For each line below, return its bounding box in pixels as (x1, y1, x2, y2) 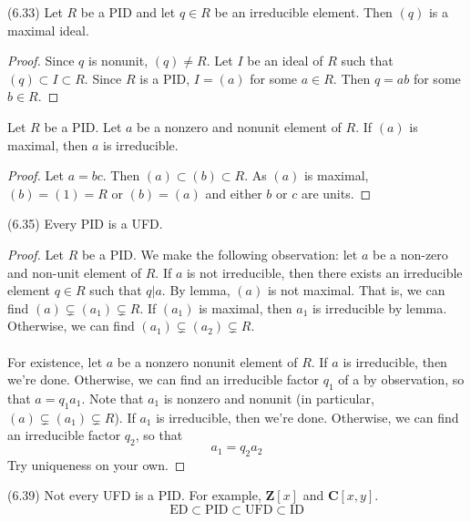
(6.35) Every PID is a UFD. (7, 214, 163, 233)
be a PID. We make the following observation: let (81, 244, 358, 263)
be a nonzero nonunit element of (117, 352, 298, 371)
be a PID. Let (44, 117, 122, 136)
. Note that (81, 388, 144, 407)
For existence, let (7, 352, 103, 371)
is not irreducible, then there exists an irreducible (186, 262, 463, 281)
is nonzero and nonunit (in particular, (163, 388, 374, 407)
